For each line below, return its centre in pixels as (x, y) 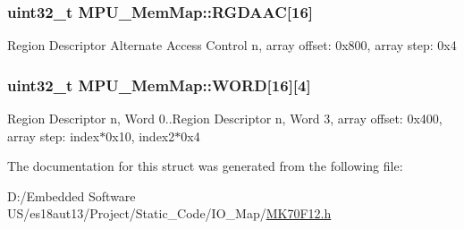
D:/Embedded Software (72, 195)
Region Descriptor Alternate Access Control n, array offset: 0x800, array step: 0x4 (232, 45)
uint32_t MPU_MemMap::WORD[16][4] (159, 85)
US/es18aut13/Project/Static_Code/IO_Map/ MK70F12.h (169, 213)
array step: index (54, 136)
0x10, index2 (140, 136)
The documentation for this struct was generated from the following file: (205, 166)
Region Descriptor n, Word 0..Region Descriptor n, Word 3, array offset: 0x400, (225, 119)
